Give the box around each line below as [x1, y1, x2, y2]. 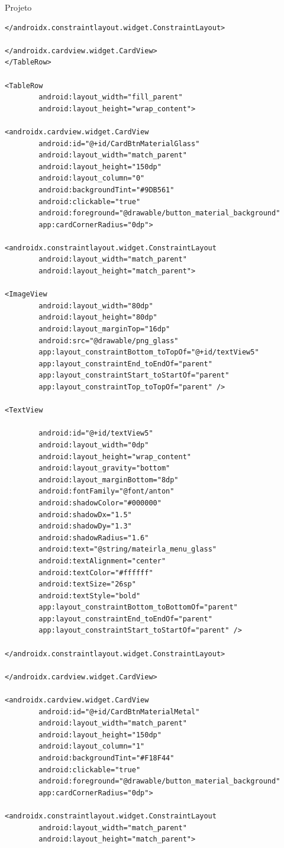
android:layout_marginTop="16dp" [38, 325, 170, 334]
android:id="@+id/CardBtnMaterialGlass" [38, 139, 200, 148]
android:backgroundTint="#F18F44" [38, 754, 175, 762]
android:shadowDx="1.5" [38, 510, 132, 519]
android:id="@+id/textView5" [38, 429, 153, 438]
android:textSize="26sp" [38, 580, 136, 589]
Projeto [5, 1, 32, 13]
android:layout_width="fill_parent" [38, 93, 183, 102]
